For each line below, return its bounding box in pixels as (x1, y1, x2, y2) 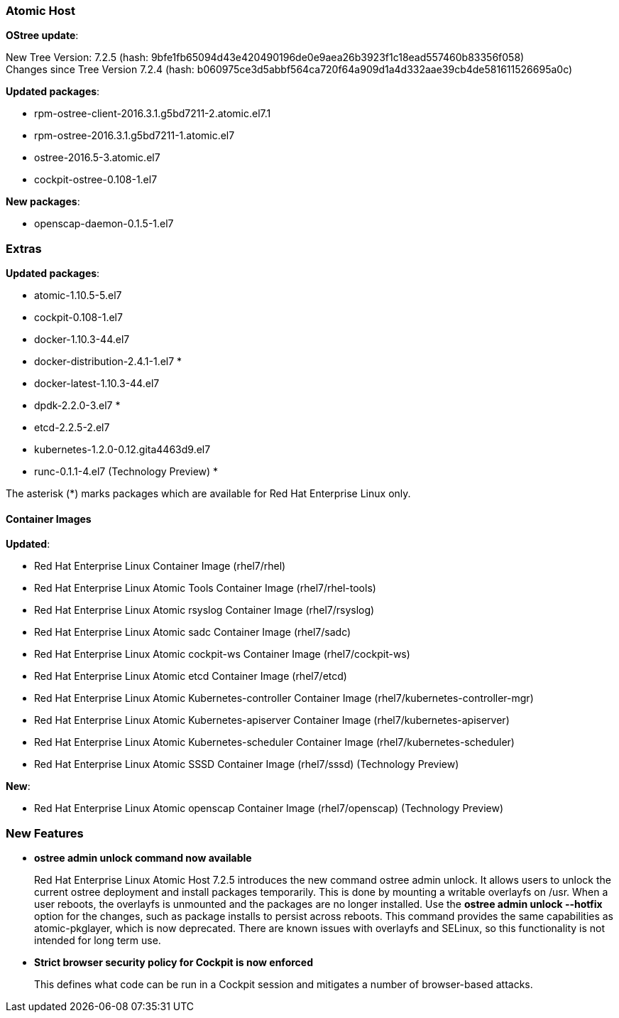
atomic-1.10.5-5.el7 (34, 289, 122, 302)
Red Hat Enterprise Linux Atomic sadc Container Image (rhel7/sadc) (34, 626, 351, 639)
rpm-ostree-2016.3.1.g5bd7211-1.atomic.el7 (34, 129, 235, 142)
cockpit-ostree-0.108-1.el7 (34, 173, 158, 186)
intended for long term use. (34, 934, 161, 947)
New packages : (6, 195, 80, 208)
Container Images (6, 512, 92, 525)
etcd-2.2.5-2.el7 (34, 421, 110, 434)
